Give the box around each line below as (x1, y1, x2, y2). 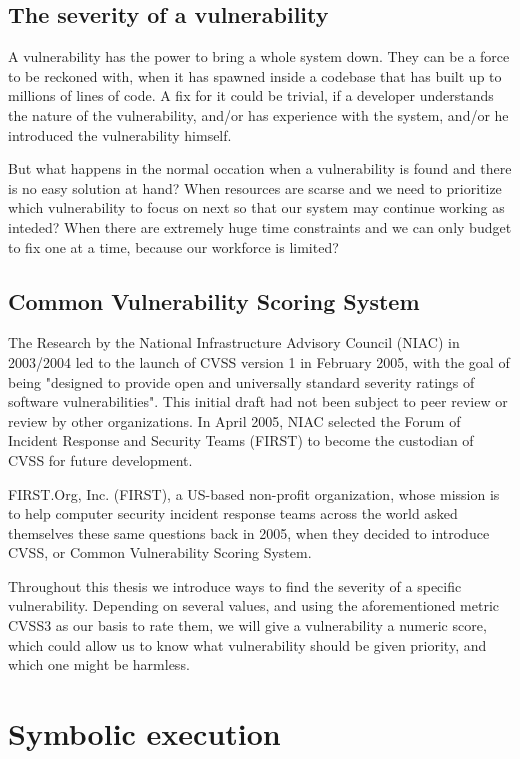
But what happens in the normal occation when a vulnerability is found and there (8, 158, 512, 179)
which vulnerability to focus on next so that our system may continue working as (8, 197, 505, 218)
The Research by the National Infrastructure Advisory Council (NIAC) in (8, 332, 460, 353)
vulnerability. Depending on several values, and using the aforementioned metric (8, 595, 500, 616)
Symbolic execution (8, 713, 281, 754)
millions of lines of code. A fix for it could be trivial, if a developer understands (8, 85, 494, 106)
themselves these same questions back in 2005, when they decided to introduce (8, 522, 490, 543)
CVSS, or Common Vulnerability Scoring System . (8, 542, 312, 563)
